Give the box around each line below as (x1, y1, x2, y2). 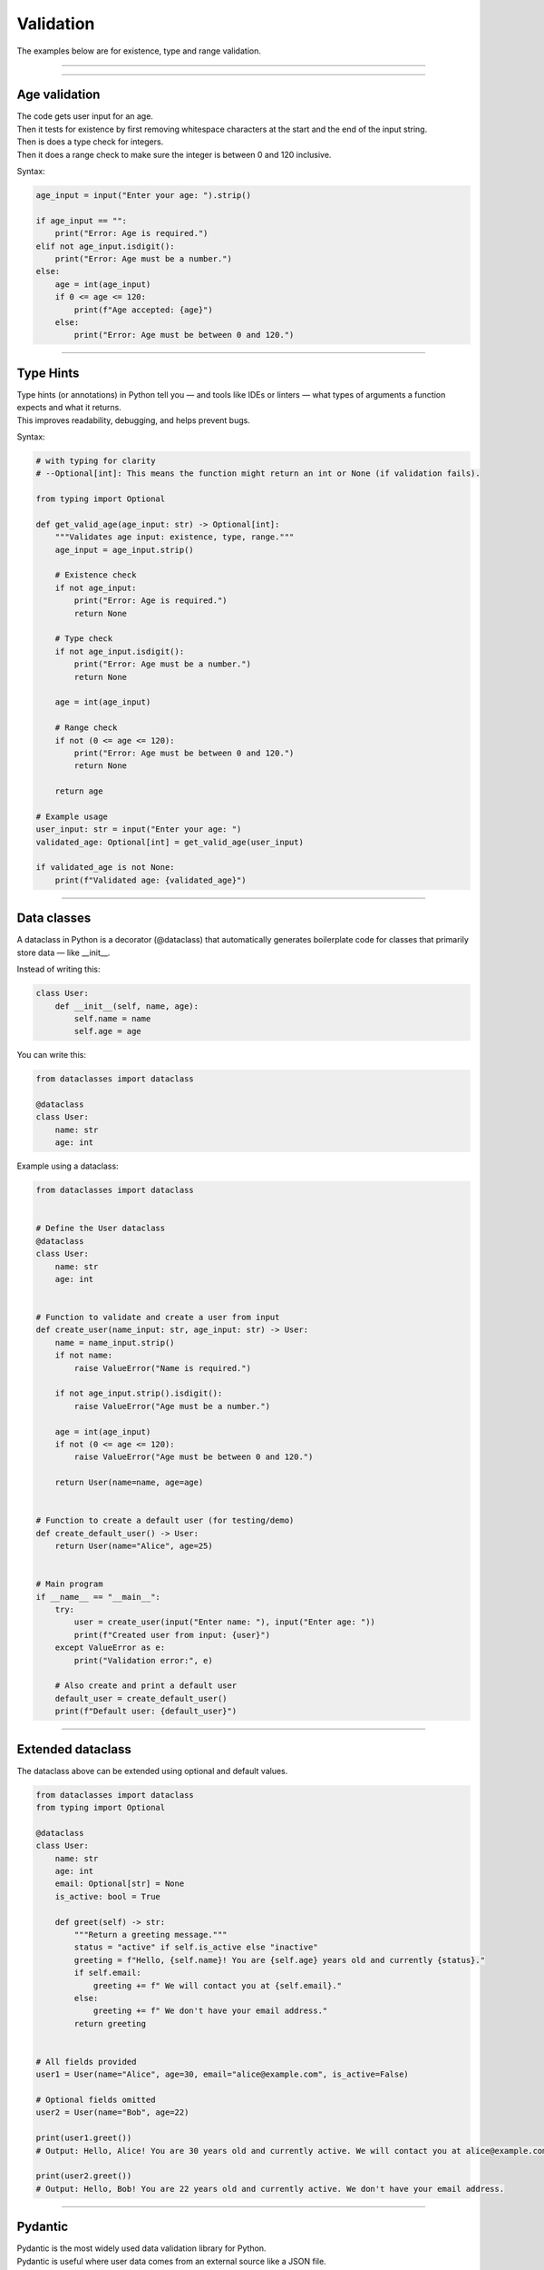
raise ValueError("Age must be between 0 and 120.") (73, 1452, 314, 1462)
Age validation (16, 87, 101, 103)
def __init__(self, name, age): (54, 1001, 199, 1012)
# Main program (35, 1579, 103, 1589)
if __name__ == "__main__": (35, 1592, 160, 1602)
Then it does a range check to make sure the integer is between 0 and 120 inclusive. (16, 149, 332, 160)
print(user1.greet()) (35, 2133, 132, 2143)
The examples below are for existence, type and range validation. (16, 45, 262, 56)
